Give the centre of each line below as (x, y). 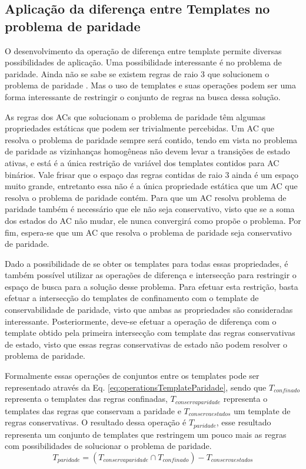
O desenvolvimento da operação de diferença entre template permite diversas (143, 50)
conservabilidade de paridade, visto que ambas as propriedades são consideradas (149, 310)
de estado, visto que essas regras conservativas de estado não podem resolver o (146, 344)
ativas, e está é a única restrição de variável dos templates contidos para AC (142, 162)
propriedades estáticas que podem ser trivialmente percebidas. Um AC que (139, 128)
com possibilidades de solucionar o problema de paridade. (108, 446)
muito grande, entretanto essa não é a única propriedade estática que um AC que (151, 186)
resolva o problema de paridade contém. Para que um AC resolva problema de (146, 197)
